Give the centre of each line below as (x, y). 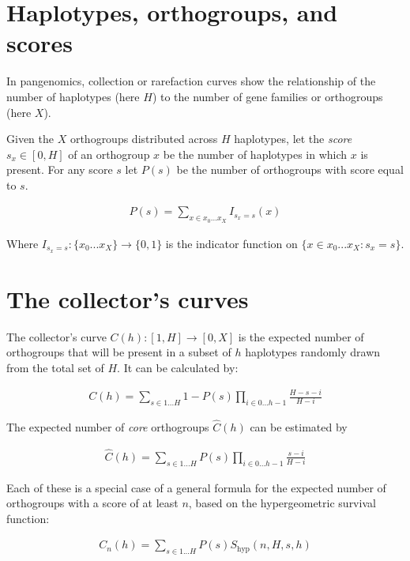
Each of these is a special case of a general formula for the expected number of (196, 487)
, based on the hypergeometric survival (282, 503)
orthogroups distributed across (144, 139)
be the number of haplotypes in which (255, 154)
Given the (30, 139)
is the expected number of (301, 336)
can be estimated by (299, 427)
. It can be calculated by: (178, 367)
